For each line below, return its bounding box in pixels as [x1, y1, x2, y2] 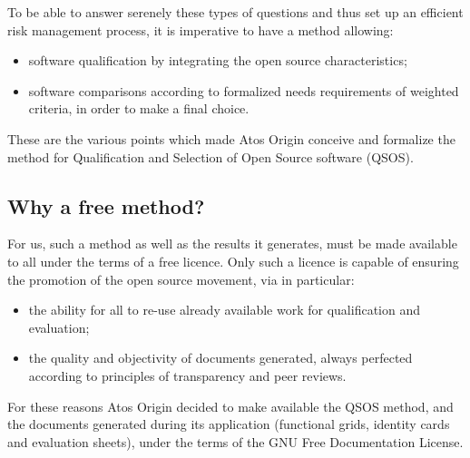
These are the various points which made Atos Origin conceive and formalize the [7, 129, 455, 148]
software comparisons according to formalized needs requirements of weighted [28, 81, 459, 100]
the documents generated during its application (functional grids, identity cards [7, 414, 450, 434]
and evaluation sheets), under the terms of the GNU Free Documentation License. [7, 432, 464, 451]
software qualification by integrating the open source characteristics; [28, 51, 407, 70]
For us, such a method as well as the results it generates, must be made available [7, 234, 457, 253]
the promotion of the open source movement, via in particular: [7, 269, 355, 288]
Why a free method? [7, 191, 205, 219]
